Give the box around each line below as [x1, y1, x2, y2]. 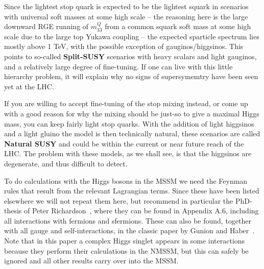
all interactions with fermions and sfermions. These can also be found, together [4, 215, 252, 226]
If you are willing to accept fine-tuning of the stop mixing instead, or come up [4, 98, 248, 109]
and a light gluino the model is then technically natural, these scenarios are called [4, 128, 260, 139]
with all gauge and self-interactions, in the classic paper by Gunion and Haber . [4, 225, 255, 236]
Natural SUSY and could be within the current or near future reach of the [4, 138, 244, 149]
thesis [4, 205, 22, 216]
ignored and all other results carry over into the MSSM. [4, 255, 179, 266]
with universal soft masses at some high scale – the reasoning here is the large [4, 11, 248, 21]
